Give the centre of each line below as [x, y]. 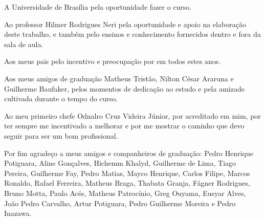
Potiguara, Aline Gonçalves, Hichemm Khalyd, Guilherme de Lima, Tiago [120, 163]
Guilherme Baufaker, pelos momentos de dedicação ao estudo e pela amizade [124, 88]
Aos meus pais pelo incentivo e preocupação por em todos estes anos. [113, 61]
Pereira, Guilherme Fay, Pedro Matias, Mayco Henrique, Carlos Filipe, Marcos [127, 173]
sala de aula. [24, 44]
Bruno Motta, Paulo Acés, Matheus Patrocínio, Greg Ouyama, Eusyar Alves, [125, 193]
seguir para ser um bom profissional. [61, 135]
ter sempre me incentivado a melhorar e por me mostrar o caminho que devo [124, 126]
